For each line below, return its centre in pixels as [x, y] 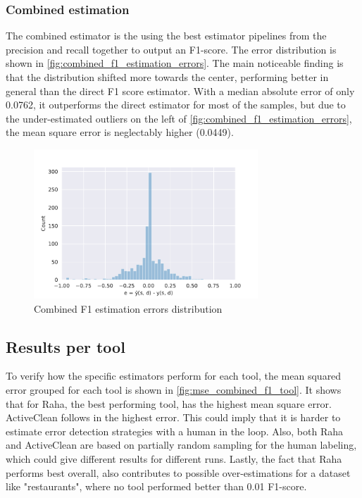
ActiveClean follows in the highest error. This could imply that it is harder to [173, 417]
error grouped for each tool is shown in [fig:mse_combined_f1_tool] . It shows [174, 389]
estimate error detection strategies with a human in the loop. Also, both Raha [174, 431]
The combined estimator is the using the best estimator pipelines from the [166, 36]
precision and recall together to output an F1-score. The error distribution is [171, 49]
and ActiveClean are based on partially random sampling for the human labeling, [181, 445]
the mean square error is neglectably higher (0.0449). [120, 132]
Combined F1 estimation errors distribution [128, 308]
